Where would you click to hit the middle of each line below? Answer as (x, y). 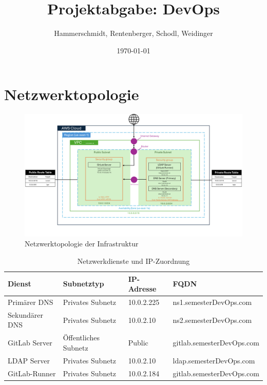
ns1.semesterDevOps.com (212, 302)
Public (138, 343)
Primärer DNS (31, 302)
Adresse (142, 289)
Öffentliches (81, 338)
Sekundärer (25, 314)
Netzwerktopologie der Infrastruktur (82, 244)
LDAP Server (29, 360)
